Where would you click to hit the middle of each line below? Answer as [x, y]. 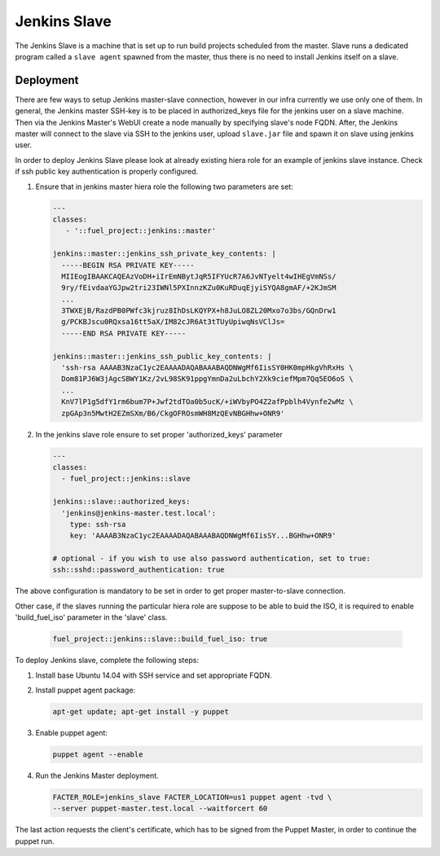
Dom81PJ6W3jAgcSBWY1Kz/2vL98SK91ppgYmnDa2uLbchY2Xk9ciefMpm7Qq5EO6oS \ [207, 379]
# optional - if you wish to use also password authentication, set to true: [211, 559]
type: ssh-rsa [98, 524]
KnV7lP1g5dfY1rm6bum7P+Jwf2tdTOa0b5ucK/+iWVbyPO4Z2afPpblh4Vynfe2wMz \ [207, 402]
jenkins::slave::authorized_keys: [121, 502]
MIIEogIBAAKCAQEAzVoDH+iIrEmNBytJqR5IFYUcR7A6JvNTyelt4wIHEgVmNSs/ [199, 276]
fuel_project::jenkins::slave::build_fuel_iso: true [160, 639]
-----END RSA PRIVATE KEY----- [124, 333]
